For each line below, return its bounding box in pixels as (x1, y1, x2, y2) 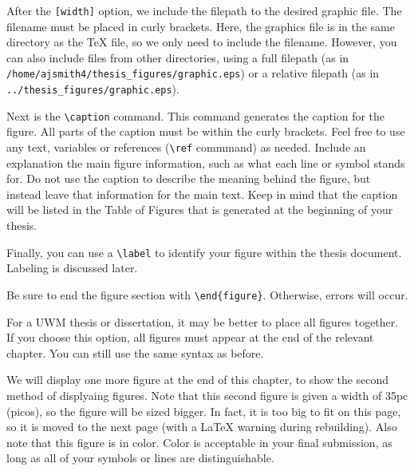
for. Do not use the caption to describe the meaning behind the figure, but (6, 170, 371, 187)
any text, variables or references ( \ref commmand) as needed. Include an (6, 139, 366, 155)
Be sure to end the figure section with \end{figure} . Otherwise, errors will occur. (6, 286, 408, 303)
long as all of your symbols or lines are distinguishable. (6, 449, 274, 466)
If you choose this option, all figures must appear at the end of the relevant (6, 329, 374, 346)
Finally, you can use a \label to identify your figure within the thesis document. (6, 243, 402, 260)
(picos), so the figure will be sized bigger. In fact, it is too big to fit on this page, (6, 402, 401, 419)
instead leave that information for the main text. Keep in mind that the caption (6, 185, 398, 202)
